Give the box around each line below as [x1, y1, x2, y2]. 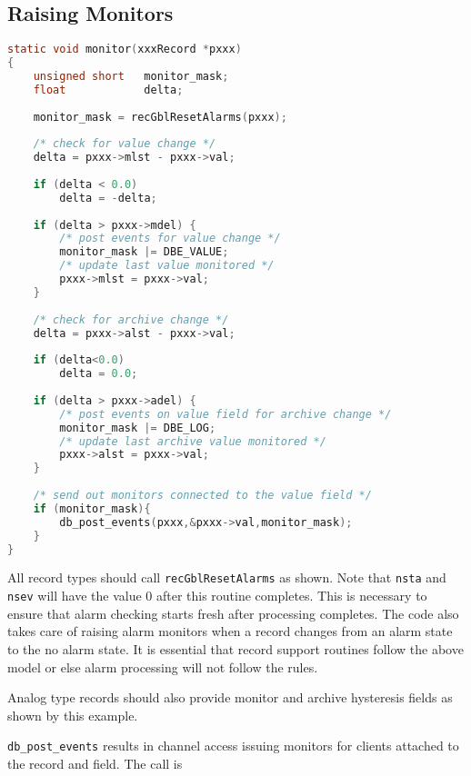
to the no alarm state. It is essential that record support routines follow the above [7, 639, 464, 658]
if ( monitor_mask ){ [33, 502, 151, 515]
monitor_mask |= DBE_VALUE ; [59, 245, 229, 259]
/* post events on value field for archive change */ [59, 407, 392, 421]
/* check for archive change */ [33, 313, 229, 326]
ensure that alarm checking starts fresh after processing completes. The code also [7, 603, 459, 622]
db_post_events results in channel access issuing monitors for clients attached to [7, 736, 459, 755]
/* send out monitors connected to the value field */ [33, 489, 372, 502]
